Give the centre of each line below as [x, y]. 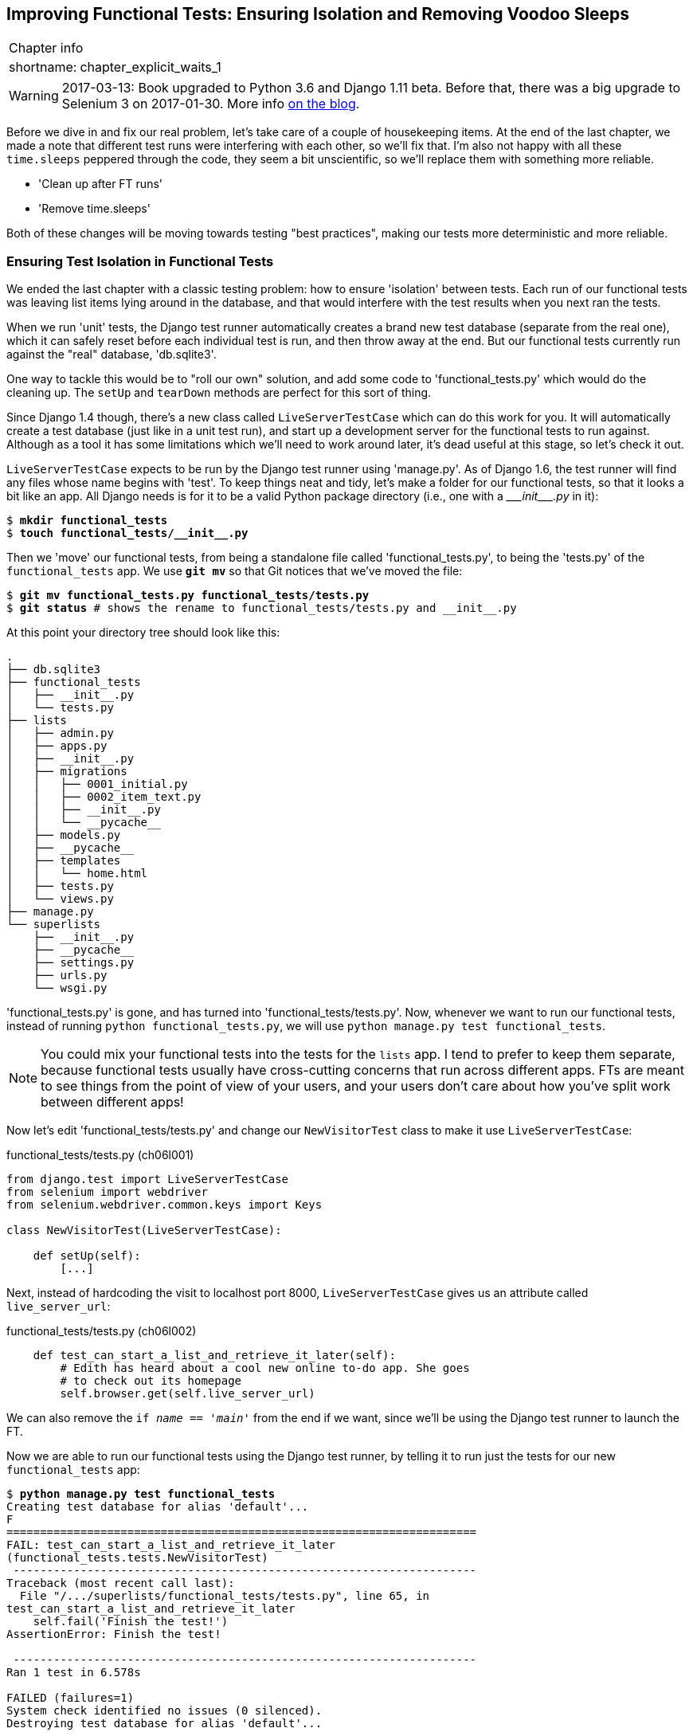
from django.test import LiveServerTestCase [148, 1180]
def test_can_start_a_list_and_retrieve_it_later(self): [214, 1356]
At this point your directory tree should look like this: [143, 633]
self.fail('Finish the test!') [131, 1622]
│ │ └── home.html [77, 874]
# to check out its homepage [151, 1381]
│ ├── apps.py [57, 746]
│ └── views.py [60, 899]
